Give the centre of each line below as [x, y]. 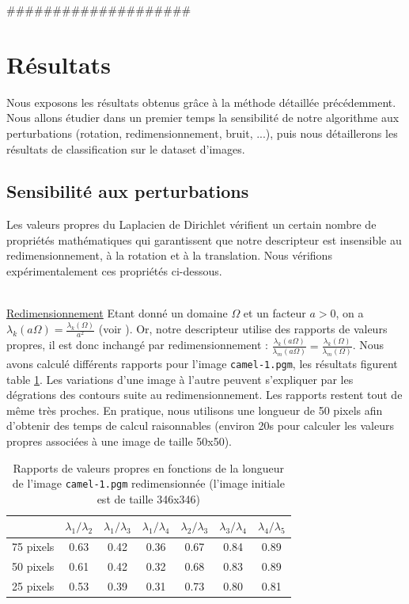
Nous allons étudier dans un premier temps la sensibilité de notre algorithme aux [203, 118]
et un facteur [275, 313]
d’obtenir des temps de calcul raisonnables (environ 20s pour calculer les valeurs [200, 425]
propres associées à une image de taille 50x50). [119, 441]
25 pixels [33, 585]
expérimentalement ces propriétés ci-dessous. [114, 271]
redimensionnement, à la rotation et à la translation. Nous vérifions [169, 255]
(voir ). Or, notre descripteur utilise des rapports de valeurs [243, 329]
